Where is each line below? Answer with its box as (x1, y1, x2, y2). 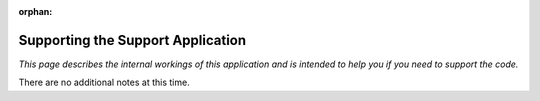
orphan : (18, 6, 53, 17)
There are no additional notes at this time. (18, 76, 190, 89)
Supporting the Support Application (18, 31, 247, 49)
